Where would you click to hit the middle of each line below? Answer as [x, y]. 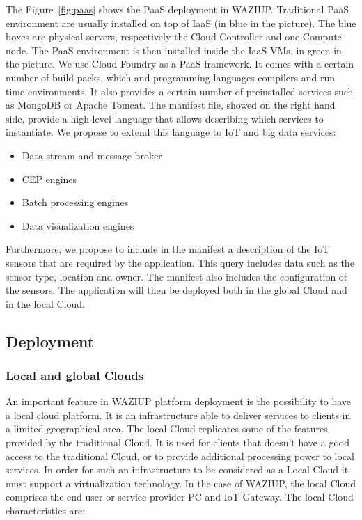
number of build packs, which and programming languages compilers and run [170, 77]
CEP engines [49, 179]
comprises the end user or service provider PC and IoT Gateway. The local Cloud [180, 497]
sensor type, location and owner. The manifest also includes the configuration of [176, 276]
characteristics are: [46, 511]
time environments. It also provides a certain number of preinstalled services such [180, 91]
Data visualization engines [78, 225]
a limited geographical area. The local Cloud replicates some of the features [167, 428]
